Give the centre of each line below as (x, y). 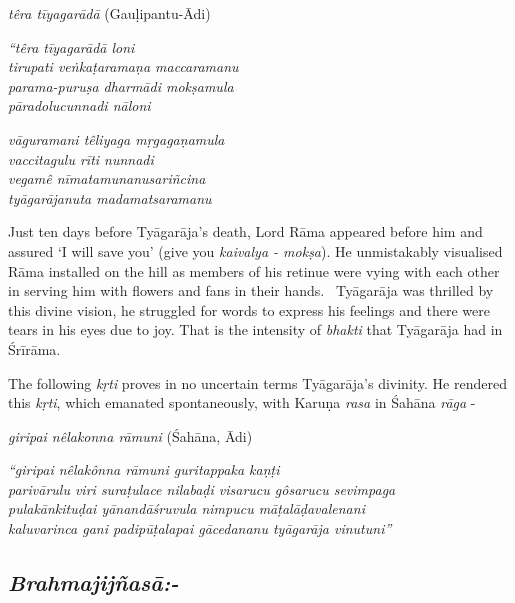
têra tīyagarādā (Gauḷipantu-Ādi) (109, 13)
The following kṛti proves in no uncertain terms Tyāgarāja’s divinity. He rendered (257, 382)
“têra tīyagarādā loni (71, 46)
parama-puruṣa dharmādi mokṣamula (121, 85)
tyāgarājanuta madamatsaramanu (110, 197)
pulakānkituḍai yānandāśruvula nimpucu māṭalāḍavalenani (186, 508)
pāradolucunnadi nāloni (79, 105)
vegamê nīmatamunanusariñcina (107, 178)
